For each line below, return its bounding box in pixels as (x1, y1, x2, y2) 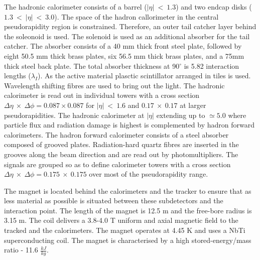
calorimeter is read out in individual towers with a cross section (4, 90, 200, 100)
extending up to (156, 109, 205, 120)
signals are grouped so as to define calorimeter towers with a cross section (4, 159, 231, 169)
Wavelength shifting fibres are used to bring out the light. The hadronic (4, 80, 225, 90)
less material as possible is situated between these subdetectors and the (4, 195, 223, 206)
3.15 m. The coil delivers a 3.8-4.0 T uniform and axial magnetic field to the (4, 215, 238, 225)
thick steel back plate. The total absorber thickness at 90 (4, 60, 180, 71)
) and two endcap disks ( (176, 2, 252, 12)
